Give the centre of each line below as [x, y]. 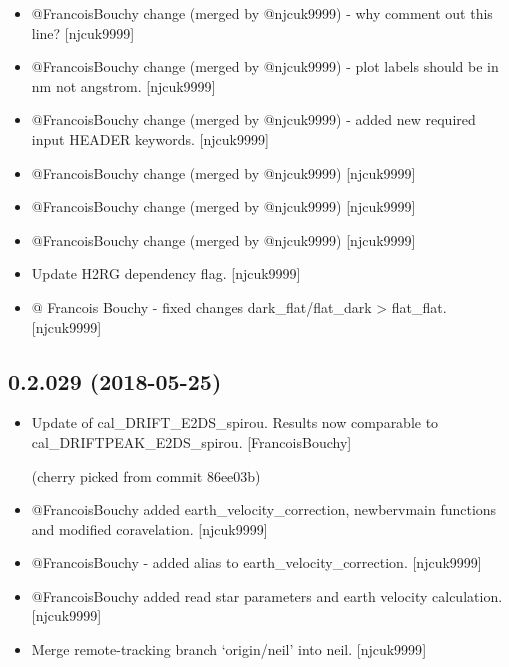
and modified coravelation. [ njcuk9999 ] [149, 528]
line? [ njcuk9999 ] [83, 32]
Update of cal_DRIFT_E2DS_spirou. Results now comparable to [235, 422]
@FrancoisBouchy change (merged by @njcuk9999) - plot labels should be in [265, 66]
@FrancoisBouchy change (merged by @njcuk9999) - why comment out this [262, 13]
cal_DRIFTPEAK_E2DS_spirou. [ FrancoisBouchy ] [191, 441]
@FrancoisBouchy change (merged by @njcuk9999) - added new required [253, 119]
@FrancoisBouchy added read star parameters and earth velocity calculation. [267, 595]
